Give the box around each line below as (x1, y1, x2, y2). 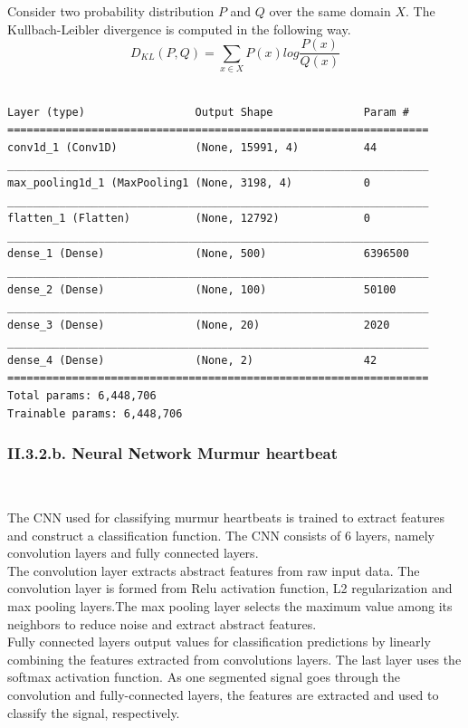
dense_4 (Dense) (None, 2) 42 (7, 353, 377, 367)
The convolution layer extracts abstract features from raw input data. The (7, 560, 420, 580)
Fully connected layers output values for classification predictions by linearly (7, 632, 431, 651)
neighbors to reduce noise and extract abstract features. (7, 614, 317, 633)
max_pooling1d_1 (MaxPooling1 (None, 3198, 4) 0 (7, 176, 370, 189)
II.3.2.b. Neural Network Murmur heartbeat (7, 442, 338, 465)
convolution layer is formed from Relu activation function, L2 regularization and (7, 579, 453, 598)
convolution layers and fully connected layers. (7, 543, 259, 562)
